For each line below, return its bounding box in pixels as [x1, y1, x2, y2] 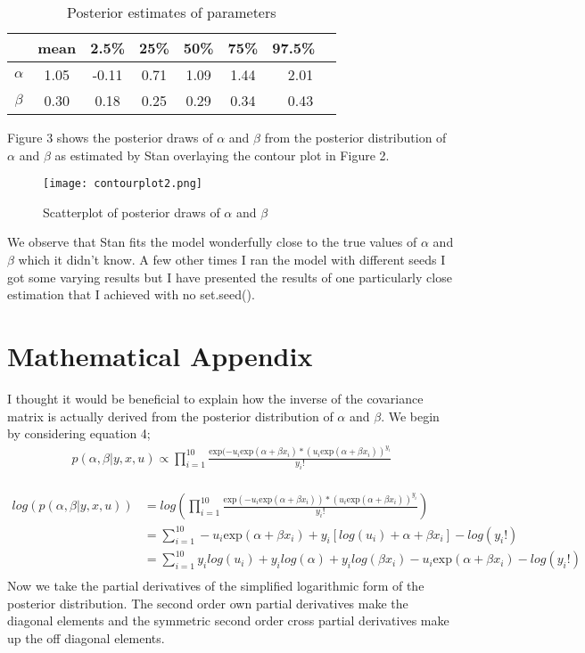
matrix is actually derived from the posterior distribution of [7, 406, 334, 425]
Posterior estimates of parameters [67, 2, 276, 22]
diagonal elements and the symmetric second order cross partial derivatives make [7, 611, 449, 630]
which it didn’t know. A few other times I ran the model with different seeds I [18, 250, 446, 269]
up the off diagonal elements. [7, 628, 165, 647]
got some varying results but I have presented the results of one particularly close [7, 267, 452, 286]
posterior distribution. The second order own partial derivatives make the [7, 593, 408, 612]
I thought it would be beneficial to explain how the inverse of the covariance [7, 388, 424, 407]
